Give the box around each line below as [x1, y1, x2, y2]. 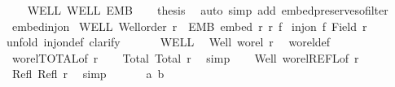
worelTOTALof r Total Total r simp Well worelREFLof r [11, 49, 359, 66]
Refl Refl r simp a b [11, 65, 165, 82]
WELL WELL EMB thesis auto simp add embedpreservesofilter [27, 2, 388, 18]
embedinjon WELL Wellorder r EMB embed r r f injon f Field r [11, 17, 367, 34]
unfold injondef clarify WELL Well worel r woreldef [7, 33, 331, 50]
